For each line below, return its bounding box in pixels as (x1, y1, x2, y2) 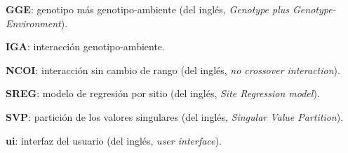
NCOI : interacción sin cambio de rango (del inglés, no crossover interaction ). (6, 62, 340, 77)
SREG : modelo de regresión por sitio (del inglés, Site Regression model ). (6, 86, 320, 101)
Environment (6, 15, 61, 30)
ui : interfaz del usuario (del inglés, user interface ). (6, 133, 222, 147)
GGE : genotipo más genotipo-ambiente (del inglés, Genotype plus (6, 2, 290, 16)
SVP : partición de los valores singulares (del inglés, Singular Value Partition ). (6, 109, 344, 124)
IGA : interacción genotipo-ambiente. (6, 39, 165, 54)
